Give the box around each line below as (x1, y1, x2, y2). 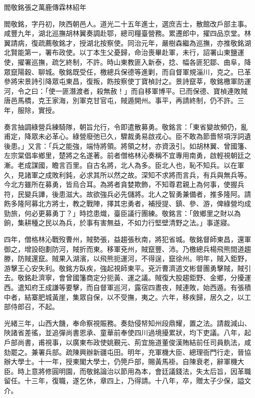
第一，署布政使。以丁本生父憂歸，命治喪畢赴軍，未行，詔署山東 (24, 47, 230, 57)
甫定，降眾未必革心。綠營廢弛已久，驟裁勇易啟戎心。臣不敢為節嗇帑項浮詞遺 (4, 131, 251, 141)
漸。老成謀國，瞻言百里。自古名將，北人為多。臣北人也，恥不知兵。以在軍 (4, 159, 244, 170)
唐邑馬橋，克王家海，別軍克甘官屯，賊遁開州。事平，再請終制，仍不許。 (4, 95, 237, 106)
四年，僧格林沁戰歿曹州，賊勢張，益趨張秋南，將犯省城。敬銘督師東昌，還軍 (4, 234, 251, 244)
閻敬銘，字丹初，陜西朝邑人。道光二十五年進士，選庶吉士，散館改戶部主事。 (4, 18, 251, 28)
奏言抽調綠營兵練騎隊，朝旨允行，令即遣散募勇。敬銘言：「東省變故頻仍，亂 (4, 121, 248, 132)
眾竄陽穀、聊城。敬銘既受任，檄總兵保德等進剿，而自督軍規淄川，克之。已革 (4, 66, 251, 77)
